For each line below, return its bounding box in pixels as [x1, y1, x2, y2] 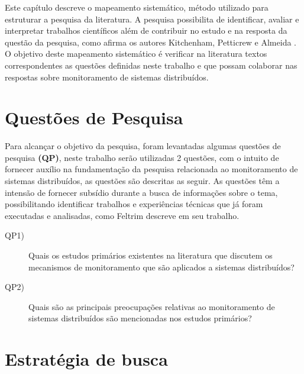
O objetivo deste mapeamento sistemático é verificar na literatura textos [5, 47, 267, 60]
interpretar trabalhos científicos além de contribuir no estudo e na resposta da [5, 24, 287, 37]
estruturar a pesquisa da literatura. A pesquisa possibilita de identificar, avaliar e [5, 12, 299, 25]
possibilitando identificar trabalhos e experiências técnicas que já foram [5, 198, 263, 210]
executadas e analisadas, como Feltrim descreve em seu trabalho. [5, 209, 240, 221]
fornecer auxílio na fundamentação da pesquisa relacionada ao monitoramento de [5, 163, 298, 175]
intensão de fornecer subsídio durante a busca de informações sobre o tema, [5, 186, 278, 198]
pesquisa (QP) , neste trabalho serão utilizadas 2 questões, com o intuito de [5, 151, 279, 163]
